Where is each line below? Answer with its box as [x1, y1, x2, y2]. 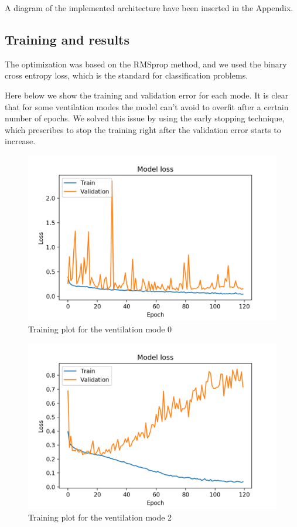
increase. [5, 135, 36, 147]
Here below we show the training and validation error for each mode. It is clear [5, 89, 289, 101]
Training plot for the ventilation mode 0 [28, 322, 172, 335]
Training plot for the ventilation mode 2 [28, 511, 172, 523]
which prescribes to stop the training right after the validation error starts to [5, 123, 281, 135]
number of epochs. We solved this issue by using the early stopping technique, [5, 112, 285, 124]
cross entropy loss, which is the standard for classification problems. [5, 69, 248, 81]
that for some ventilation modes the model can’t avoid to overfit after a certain [5, 100, 289, 113]
